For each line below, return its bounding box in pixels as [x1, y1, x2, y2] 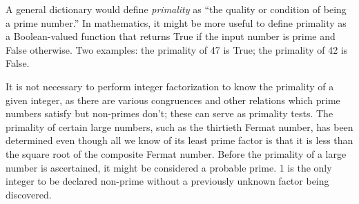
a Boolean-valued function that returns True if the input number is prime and [6, 29, 336, 43]
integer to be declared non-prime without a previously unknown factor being [6, 174, 329, 188]
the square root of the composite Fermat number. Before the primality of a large [6, 146, 347, 161]
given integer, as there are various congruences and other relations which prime [6, 92, 340, 107]
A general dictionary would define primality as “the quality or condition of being [6, 2, 347, 16]
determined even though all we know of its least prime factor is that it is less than [6, 133, 353, 147]
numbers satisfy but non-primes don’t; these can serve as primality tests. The [6, 106, 333, 121]
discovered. [6, 187, 52, 201]
